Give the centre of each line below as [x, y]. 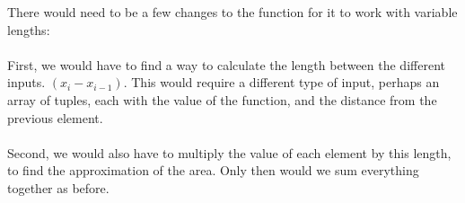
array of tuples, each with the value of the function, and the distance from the [222, 99]
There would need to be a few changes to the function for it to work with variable [232, 12]
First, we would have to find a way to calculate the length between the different [226, 64]
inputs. [26, 82]
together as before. [58, 187]
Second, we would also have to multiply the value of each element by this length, [229, 152]
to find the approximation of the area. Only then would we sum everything [213, 170]
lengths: [29, 29]
